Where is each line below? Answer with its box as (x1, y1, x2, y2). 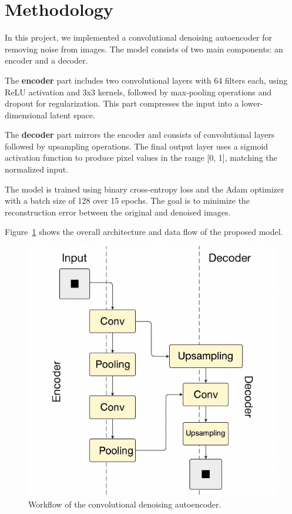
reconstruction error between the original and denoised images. (5, 205, 231, 218)
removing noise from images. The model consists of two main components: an (5, 42, 283, 55)
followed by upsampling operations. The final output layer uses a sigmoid (5, 140, 268, 152)
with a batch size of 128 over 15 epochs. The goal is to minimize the (5, 194, 250, 207)
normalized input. (5, 163, 69, 175)
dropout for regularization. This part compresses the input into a (5, 97, 239, 110)
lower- (241, 97, 263, 110)
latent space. (50, 108, 95, 121)
